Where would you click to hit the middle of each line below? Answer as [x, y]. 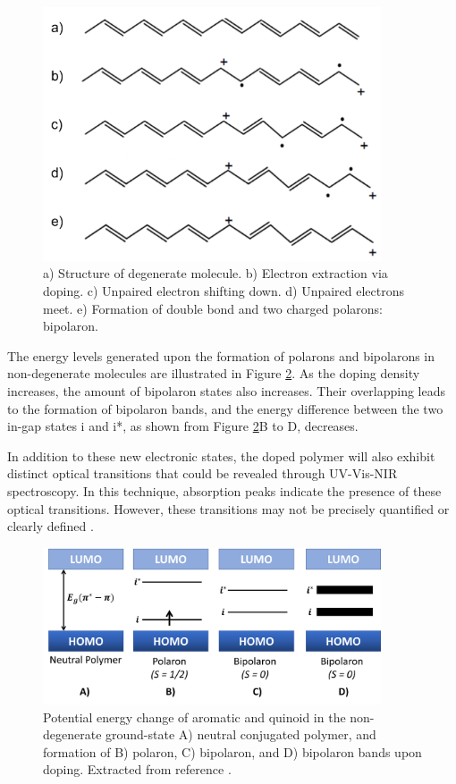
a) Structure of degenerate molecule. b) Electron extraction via [215, 273]
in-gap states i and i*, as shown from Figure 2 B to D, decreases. [183, 426]
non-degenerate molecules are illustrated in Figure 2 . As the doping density [214, 373]
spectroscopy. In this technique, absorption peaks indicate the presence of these [224, 490]
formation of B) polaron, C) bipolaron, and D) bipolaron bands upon [232, 751]
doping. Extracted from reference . [137, 769]
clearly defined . [51, 526]
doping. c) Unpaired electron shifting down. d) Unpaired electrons [224, 291]
